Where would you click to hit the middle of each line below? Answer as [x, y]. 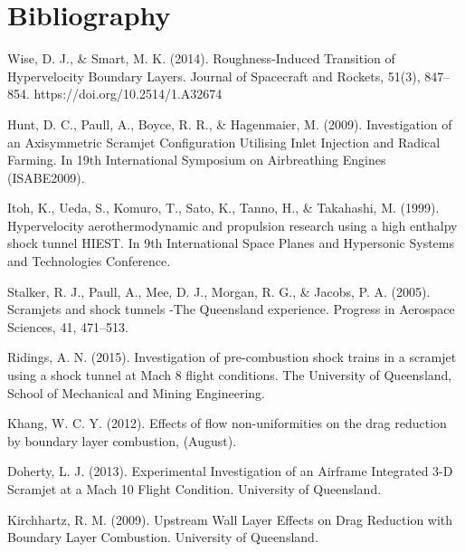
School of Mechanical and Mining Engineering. [136, 392]
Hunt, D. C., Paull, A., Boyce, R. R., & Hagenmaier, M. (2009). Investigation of [230, 124]
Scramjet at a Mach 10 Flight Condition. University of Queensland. [195, 489]
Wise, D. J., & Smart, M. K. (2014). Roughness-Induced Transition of [201, 58]
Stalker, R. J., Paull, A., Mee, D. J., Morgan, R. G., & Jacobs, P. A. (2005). [219, 291]
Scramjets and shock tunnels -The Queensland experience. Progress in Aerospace [231, 309]
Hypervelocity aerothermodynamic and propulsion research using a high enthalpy [232, 225]
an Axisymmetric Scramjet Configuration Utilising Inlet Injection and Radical [224, 142]
